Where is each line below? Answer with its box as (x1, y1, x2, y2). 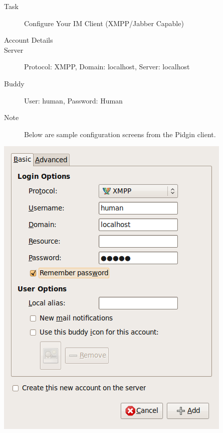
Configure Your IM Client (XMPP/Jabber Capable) (24, 18, 184, 28)
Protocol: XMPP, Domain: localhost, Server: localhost (24, 61, 190, 72)
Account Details (4, 35, 53, 45)
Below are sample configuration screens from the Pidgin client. (24, 129, 216, 139)
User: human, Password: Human (24, 95, 123, 105)
